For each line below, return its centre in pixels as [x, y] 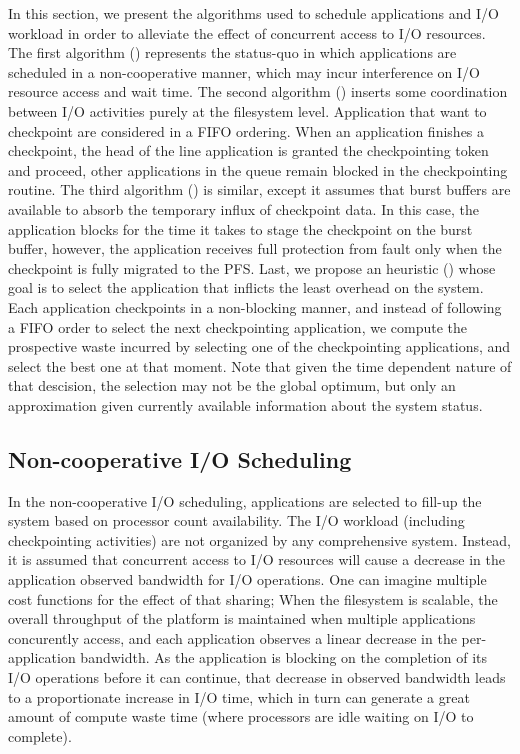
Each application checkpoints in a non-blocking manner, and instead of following [255, 306]
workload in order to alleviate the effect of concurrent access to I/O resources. [247, 32]
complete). [40, 735]
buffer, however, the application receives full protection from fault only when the [255, 248]
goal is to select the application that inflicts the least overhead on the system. [246, 287]
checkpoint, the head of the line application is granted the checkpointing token [248, 150]
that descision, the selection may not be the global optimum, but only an [232, 385]
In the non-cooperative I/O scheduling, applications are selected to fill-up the [245, 500]
